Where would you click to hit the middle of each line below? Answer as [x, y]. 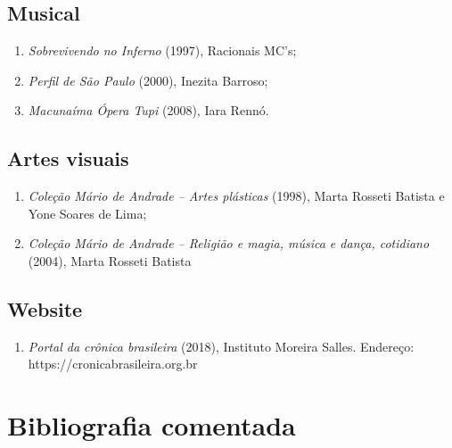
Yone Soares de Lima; [87, 213]
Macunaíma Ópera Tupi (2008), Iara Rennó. [148, 110]
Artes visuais [68, 158]
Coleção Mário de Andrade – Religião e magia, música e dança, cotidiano [229, 243]
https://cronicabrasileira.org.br [113, 364]
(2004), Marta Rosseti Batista [110, 260]
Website [45, 308]
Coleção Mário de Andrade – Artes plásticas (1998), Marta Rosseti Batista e [236, 196]
